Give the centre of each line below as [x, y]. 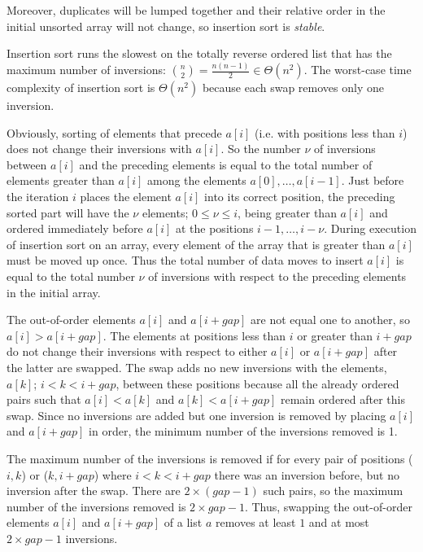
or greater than [335, 335]
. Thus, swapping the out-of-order [328, 506]
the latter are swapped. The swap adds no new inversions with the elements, [197, 367]
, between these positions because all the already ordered [257, 383]
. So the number [261, 149]
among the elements [196, 180]
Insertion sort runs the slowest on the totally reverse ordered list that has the [199, 53]
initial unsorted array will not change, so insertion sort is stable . [166, 26]
